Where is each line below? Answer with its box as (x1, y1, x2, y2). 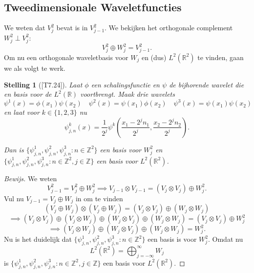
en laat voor (4, 107, 40, 117)
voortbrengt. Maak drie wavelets (80, 89, 175, 99)
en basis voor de (4, 89, 52, 99)
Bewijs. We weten (4, 173, 57, 184)
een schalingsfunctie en (91, 79, 160, 89)
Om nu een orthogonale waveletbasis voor (4, 52, 128, 62)
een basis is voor (148, 234, 197, 244)
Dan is (4, 144, 24, 154)
